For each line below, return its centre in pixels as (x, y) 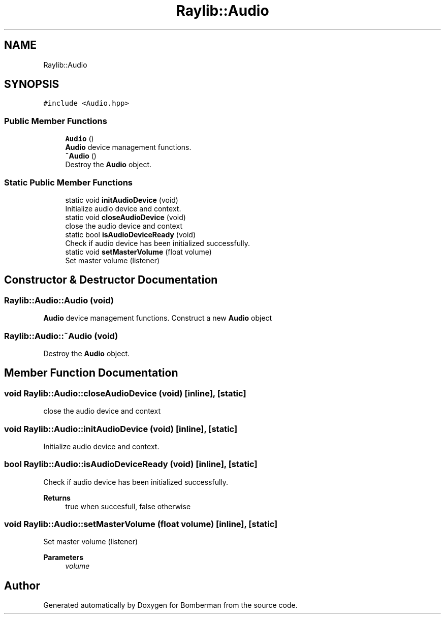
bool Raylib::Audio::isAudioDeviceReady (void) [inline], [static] (131, 464)
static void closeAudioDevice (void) (125, 217)
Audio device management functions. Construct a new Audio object (158, 318)
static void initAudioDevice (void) (122, 200)
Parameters (63, 558)
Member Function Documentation (91, 373)
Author (22, 585)
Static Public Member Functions (69, 182)
